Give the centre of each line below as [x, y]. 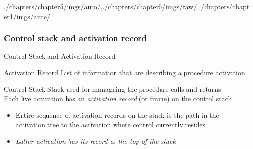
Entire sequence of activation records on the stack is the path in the [117, 115]
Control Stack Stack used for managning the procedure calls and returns [113, 89]
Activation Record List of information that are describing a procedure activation [125, 72]
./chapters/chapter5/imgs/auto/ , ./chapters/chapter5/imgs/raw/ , [102, 6]
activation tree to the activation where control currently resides [110, 124]
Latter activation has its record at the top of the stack [95, 140]
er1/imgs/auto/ [27, 16]
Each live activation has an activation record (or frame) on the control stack [118, 98]
